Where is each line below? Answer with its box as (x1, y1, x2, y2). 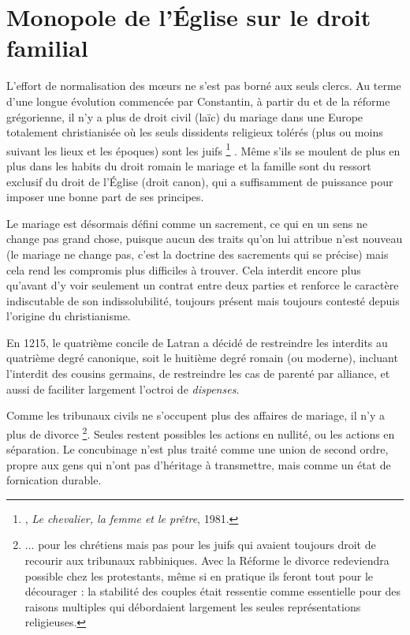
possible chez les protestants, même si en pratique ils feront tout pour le (24, 567, 374, 584)
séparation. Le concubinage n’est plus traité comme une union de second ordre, (6, 441, 389, 458)
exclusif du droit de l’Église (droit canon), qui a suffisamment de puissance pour (6, 173, 393, 189)
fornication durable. (6, 472, 102, 488)
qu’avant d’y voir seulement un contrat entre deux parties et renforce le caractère (6, 277, 399, 293)
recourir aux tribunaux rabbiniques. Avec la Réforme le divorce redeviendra (24, 552, 389, 569)
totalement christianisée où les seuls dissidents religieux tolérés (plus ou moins (6, 124, 383, 140)
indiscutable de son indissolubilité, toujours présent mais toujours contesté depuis (6, 292, 400, 308)
